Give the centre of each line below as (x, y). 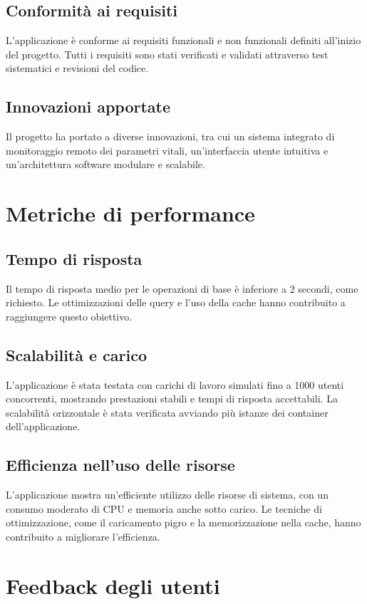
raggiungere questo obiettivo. (69, 316)
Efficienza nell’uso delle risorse (120, 465)
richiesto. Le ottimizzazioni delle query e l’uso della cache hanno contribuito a (176, 302)
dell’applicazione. (43, 426)
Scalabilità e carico (77, 354)
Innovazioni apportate (88, 106)
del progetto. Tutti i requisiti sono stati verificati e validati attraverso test (167, 54)
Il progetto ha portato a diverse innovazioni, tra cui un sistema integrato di (170, 136)
